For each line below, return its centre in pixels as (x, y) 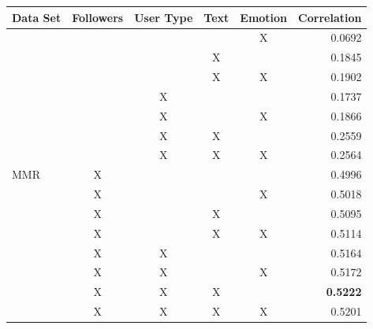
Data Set (37, 17)
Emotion (264, 17)
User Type (164, 17)
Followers (98, 17)
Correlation (330, 17)
